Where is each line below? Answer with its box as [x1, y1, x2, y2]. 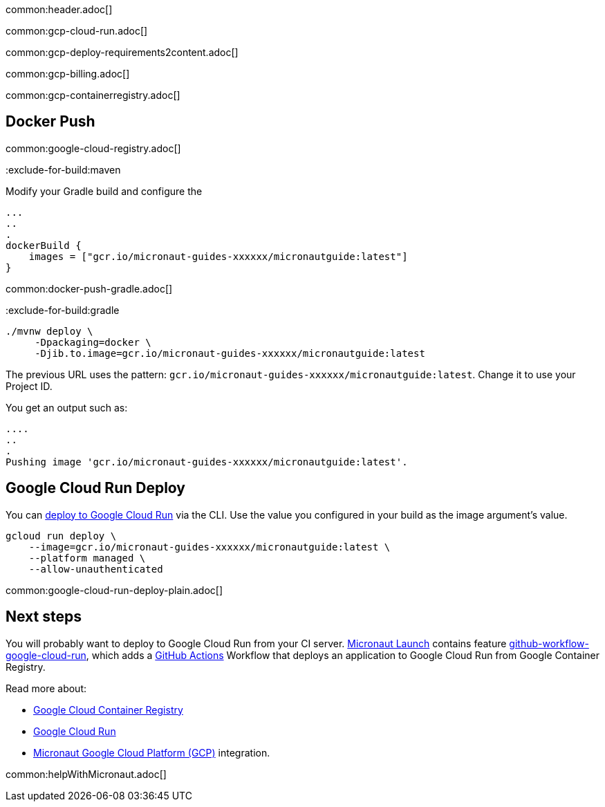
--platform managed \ [28, 552, 146, 564]
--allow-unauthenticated [28, 563, 163, 575]
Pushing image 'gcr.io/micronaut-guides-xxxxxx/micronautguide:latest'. [6, 456, 408, 467]
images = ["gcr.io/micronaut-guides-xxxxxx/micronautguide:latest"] [28, 250, 408, 262]
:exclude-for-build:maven [6, 163, 121, 176]
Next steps [6, 608, 82, 626]
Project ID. [6, 380, 53, 392]
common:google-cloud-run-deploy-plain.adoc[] [6, 584, 223, 596]
